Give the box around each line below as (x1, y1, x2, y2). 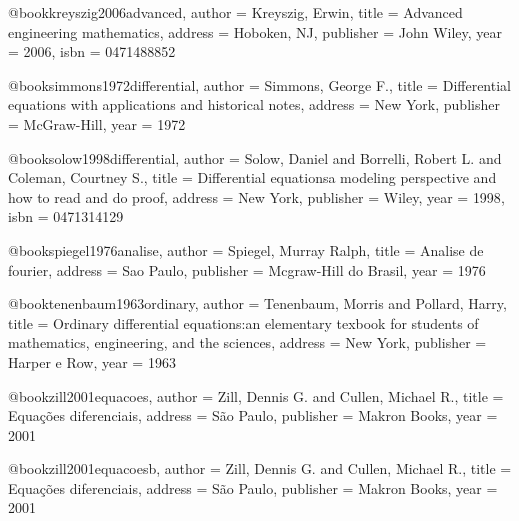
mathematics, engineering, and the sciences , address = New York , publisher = (8, 332, 487, 353)
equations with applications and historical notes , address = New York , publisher (8, 94, 500, 115)
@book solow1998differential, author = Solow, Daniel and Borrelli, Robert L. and (8, 147, 502, 168)
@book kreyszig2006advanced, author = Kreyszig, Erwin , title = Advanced (8, 2, 463, 22)
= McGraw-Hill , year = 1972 (8, 113, 186, 134)
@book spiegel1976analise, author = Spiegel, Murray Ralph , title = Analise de (8, 239, 484, 260)
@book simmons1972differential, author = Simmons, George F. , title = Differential (8, 74, 511, 95)
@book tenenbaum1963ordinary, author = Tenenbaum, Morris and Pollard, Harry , (8, 293, 507, 314)
